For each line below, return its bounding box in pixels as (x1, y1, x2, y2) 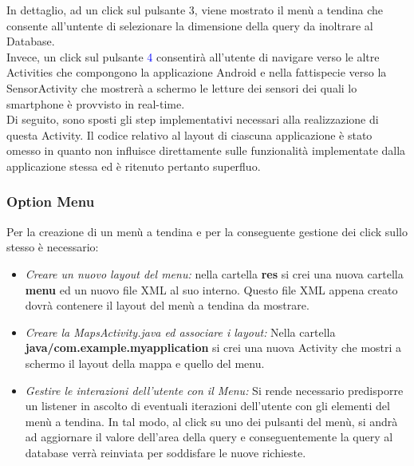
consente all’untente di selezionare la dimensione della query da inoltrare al (6, 17, 373, 34)
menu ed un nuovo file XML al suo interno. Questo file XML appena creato (25, 281, 398, 298)
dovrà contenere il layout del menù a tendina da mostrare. (25, 297, 310, 314)
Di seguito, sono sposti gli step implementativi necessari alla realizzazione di (6, 111, 379, 128)
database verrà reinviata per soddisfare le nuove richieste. (25, 444, 306, 460)
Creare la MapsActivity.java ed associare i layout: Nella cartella (25, 323, 336, 340)
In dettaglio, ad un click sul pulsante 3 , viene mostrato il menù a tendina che (6, 2, 383, 18)
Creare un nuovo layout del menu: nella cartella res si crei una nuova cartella (25, 265, 404, 282)
